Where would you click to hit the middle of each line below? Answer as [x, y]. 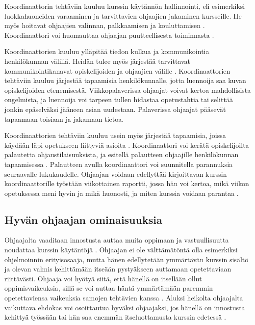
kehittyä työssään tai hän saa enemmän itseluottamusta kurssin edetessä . [115, 317]
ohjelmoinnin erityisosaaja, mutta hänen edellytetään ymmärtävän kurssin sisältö [127, 259]
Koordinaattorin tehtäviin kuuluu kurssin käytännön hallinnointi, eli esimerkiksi [125, 6]
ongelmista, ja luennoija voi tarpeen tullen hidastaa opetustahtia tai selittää [119, 99]
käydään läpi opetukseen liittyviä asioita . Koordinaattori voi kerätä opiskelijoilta [127, 145]
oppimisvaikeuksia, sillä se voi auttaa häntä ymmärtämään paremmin [109, 288]
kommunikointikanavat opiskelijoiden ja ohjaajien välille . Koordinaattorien [117, 70]
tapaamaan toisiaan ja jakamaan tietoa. [64, 119]
